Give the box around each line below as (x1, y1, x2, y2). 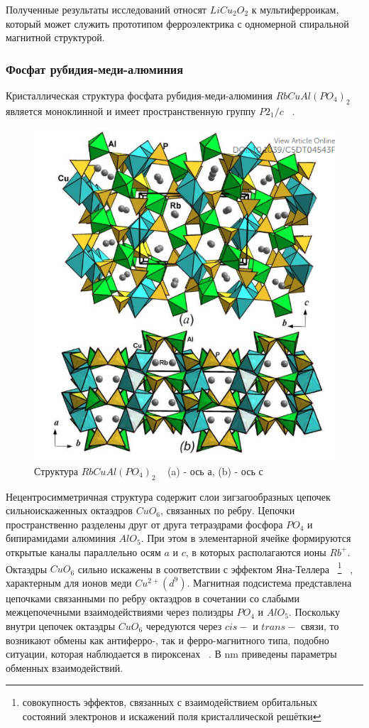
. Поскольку (288, 604, 340, 619)
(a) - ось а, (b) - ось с (167, 463, 263, 478)
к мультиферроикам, (251, 2, 339, 16)
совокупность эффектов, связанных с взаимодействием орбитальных (22, 695, 318, 710)
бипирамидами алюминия (6, 531, 116, 545)
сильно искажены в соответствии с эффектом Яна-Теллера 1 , (77, 559, 353, 576)
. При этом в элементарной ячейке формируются (141, 531, 351, 545)
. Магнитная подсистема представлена (187, 575, 352, 590)
